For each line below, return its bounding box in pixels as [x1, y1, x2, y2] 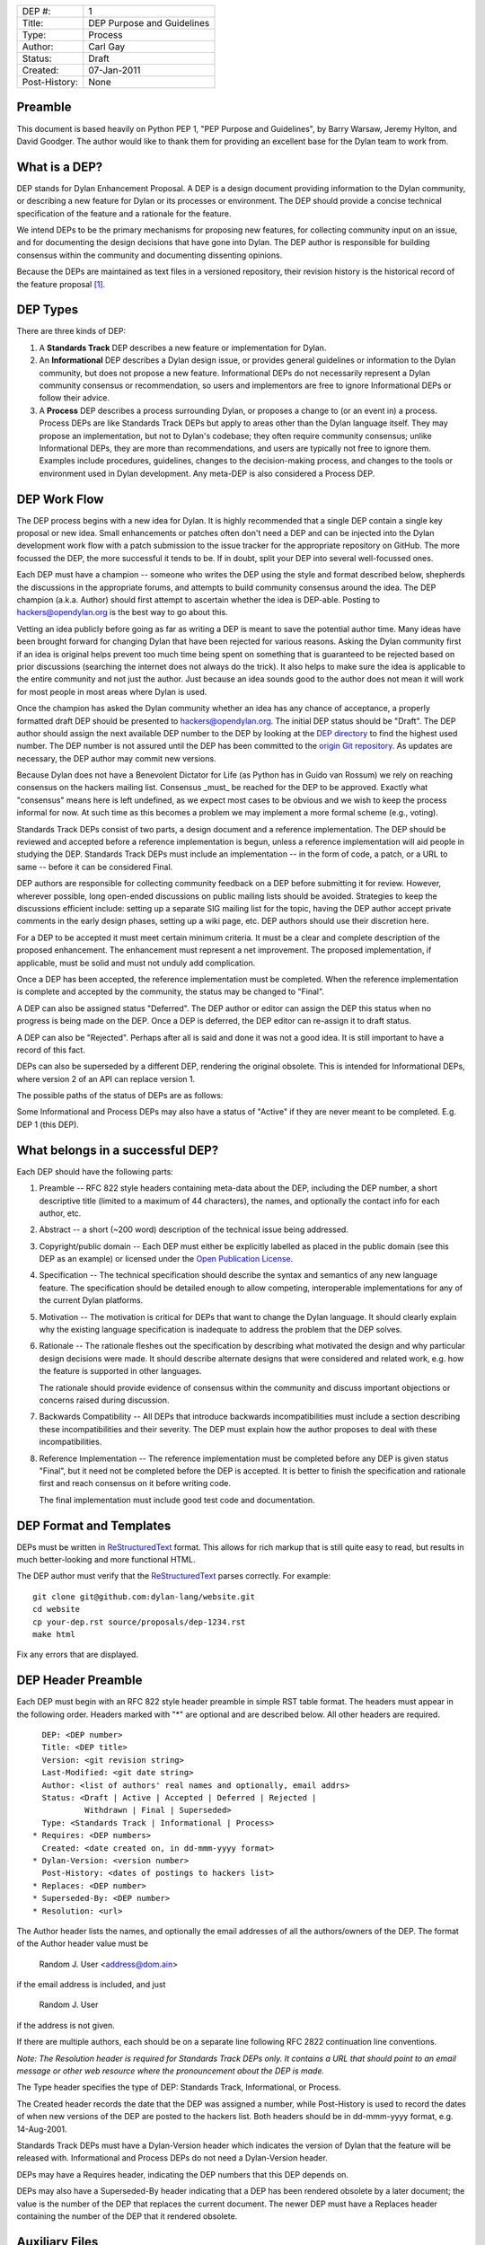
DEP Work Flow [16, 491, 104, 506]
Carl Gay [88, 40, 126, 53]
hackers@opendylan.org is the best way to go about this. [16, 607, 228, 618]
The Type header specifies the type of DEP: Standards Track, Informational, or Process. [16, 2082, 341, 2092]
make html [32, 1629, 75, 1639]
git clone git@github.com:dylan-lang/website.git [32, 1591, 256, 1602]
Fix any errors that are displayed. [16, 1649, 139, 1660]
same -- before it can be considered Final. [16, 861, 173, 872]
